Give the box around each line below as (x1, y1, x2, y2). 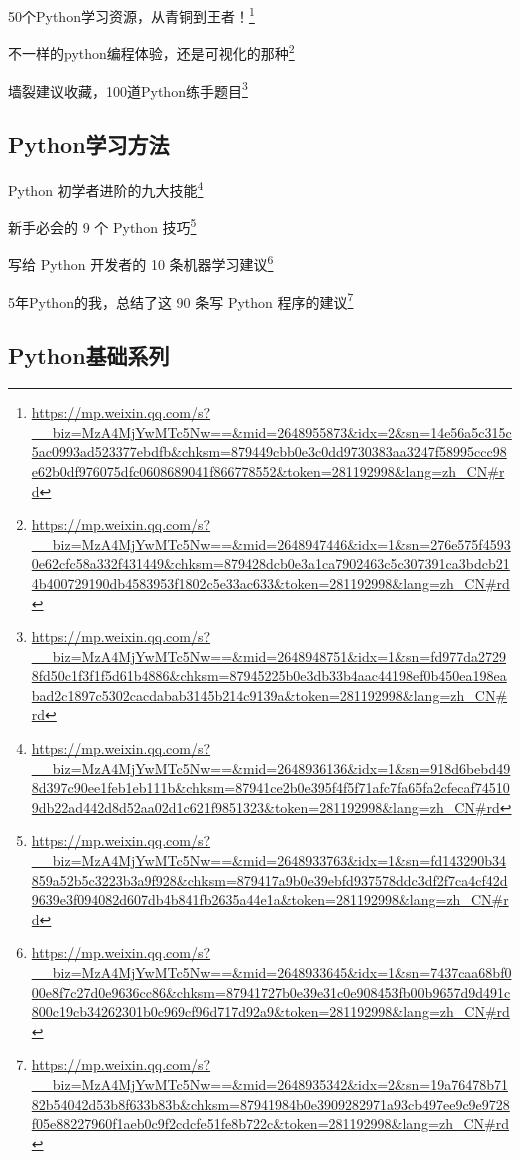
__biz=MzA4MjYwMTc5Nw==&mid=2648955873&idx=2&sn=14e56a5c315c (31, 421, 512, 442)
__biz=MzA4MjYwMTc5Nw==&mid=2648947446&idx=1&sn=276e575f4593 (31, 533, 511, 554)
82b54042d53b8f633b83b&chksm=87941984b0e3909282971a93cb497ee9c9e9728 (31, 1093, 510, 1114)
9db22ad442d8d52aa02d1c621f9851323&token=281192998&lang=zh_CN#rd (31, 796, 500, 817)
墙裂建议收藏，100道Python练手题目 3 (8, 77, 248, 101)
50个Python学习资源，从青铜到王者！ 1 (8, 3, 255, 26)
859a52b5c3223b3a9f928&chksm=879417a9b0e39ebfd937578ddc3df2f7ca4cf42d (31, 869, 508, 890)
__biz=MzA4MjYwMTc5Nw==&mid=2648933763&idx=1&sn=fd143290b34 (31, 850, 507, 871)
